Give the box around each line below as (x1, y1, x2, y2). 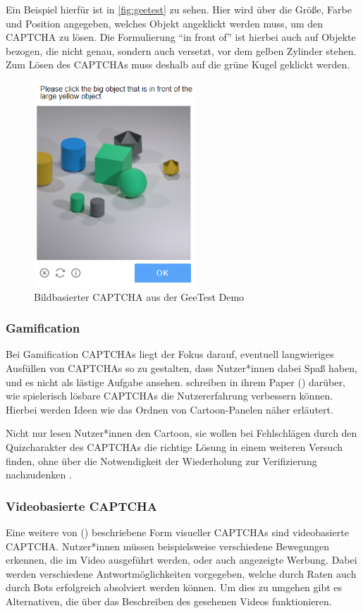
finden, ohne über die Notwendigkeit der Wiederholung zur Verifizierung (6, 453, 317, 468)
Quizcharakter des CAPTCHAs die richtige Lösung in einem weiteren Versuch (6, 439, 343, 454)
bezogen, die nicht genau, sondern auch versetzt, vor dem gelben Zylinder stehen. (6, 43, 357, 58)
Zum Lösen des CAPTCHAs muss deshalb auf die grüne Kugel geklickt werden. (6, 57, 350, 72)
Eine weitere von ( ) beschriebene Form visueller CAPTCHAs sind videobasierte (6, 524, 349, 539)
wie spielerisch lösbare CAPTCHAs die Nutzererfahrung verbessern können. (6, 388, 333, 403)
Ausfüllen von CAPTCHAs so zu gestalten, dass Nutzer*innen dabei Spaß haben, (6, 360, 357, 375)
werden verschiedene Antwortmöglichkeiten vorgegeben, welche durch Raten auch (6, 566, 357, 581)
